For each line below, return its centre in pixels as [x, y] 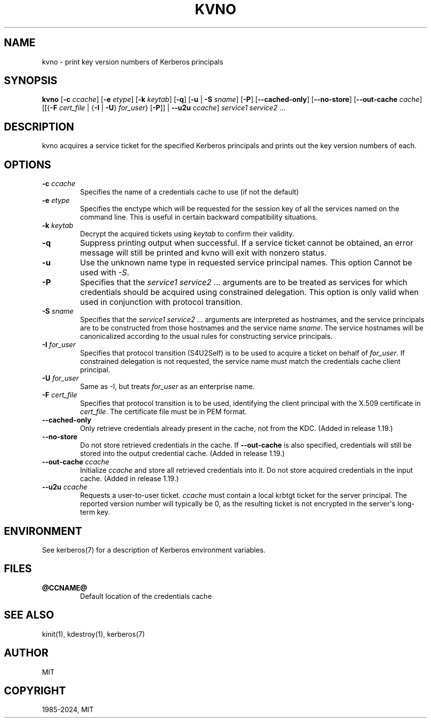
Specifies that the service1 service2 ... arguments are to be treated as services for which [244, 282]
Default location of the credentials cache [146, 596]
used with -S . [105, 273]
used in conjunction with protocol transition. [161, 302]
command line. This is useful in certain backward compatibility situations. [199, 217]
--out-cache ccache [76, 462]
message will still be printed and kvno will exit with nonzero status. [203, 253]
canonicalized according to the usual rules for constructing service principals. [206, 336]
